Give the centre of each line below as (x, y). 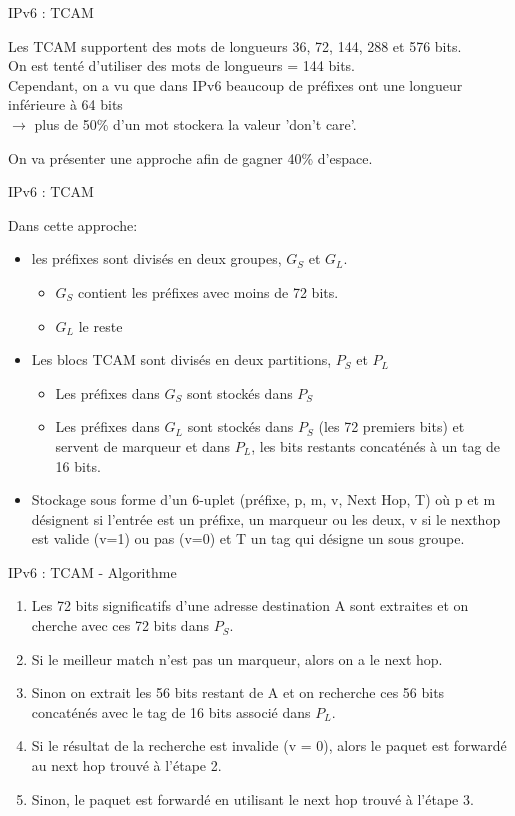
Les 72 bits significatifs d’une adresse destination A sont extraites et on (250, 605)
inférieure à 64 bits (65, 104)
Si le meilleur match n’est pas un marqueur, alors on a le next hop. (237, 658)
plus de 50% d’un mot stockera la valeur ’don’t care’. (195, 123)
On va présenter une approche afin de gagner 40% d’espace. (190, 157)
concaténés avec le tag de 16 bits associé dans (171, 711)
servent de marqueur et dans (143, 445)
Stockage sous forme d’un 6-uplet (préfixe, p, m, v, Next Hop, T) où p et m (263, 499)
